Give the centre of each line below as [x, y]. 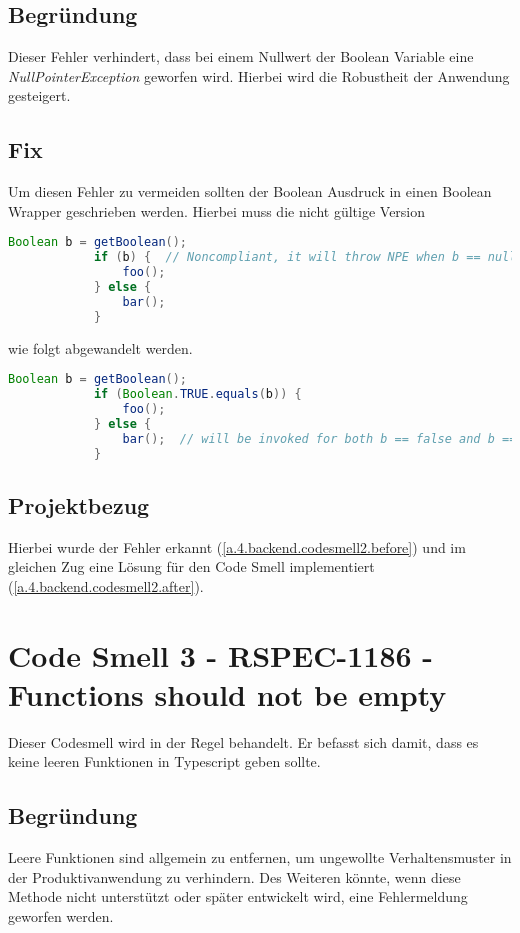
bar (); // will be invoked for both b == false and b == [319, 438]
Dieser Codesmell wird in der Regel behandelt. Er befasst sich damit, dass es [243, 741]
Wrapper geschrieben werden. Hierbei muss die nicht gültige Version [217, 210]
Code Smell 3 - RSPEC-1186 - [221, 654]
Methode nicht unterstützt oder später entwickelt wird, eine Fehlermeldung [238, 896]
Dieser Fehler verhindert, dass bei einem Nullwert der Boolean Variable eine [241, 56]
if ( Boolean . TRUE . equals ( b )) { [197, 394]
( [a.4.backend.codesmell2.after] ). [106, 585]
